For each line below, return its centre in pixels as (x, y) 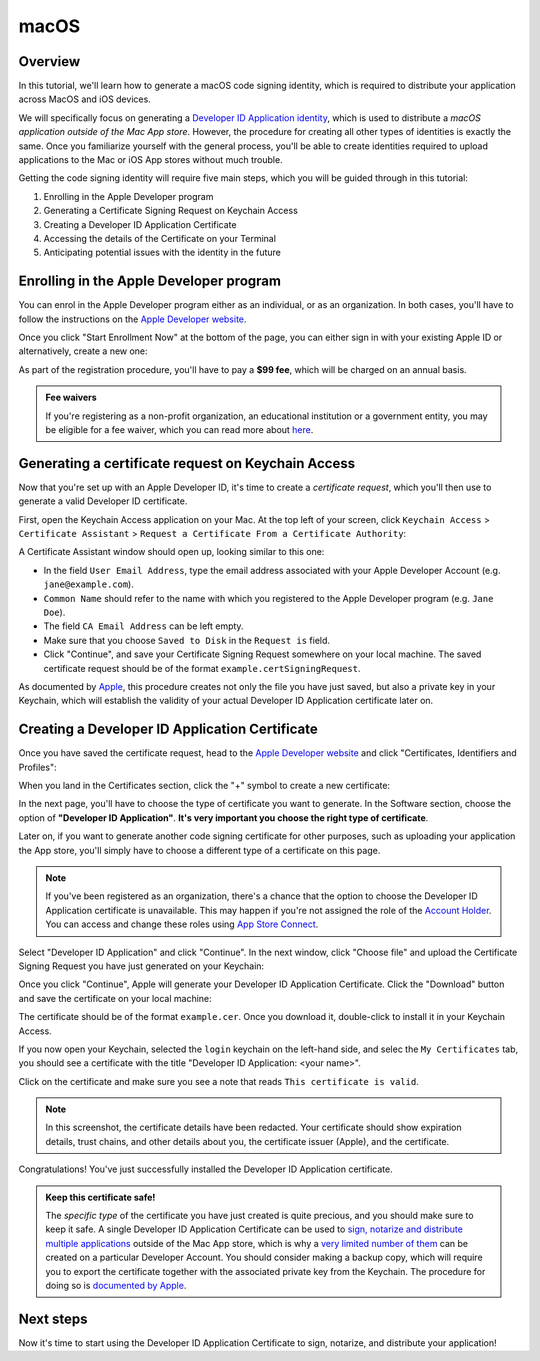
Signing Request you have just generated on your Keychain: (141, 966)
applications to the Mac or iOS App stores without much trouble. (151, 160)
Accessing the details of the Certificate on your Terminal (160, 238)
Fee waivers (71, 397)
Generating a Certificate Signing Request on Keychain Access (171, 211)
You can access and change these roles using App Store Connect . (182, 924)
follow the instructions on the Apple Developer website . (132, 319)
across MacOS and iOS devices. (85, 99)
